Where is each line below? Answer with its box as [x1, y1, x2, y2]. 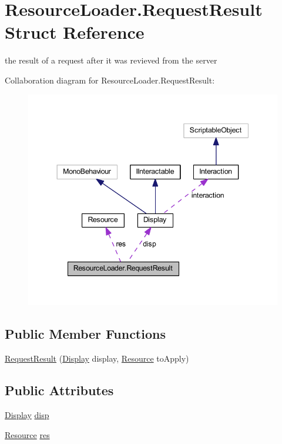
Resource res [5, 428, 50, 440]
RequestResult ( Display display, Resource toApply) [5, 352, 189, 365]
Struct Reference [5, 20, 145, 44]
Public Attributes [5, 381, 114, 399]
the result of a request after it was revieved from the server [5, 54, 217, 66]
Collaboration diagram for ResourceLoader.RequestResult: [5, 74, 215, 86]
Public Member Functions [5, 325, 166, 343]
